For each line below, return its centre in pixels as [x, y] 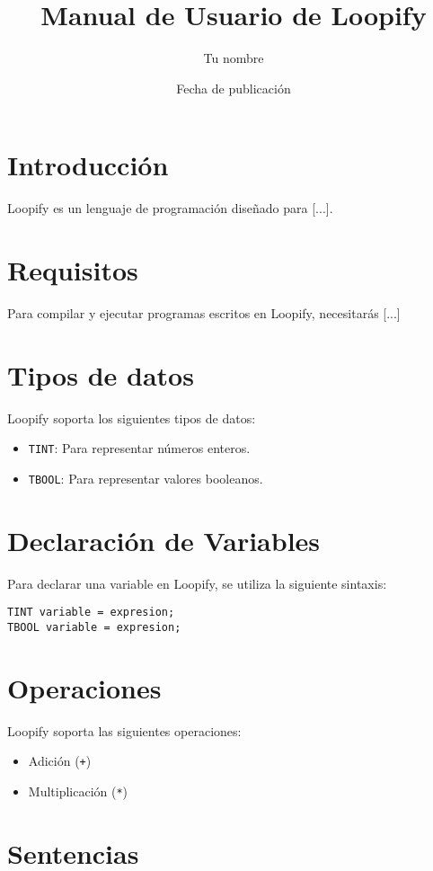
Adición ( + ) [60, 761]
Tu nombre [234, 58]
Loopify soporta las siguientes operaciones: [124, 730]
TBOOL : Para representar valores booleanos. [146, 478]
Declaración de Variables [164, 540]
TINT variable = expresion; [91, 613]
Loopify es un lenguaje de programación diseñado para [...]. [170, 208]
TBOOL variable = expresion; [94, 627]
